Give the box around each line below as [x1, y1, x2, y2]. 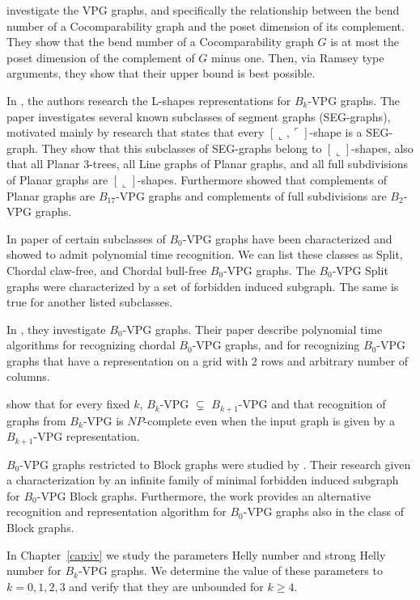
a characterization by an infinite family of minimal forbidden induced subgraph [6, 471, 399, 488]
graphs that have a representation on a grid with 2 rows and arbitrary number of [6, 352, 409, 369]
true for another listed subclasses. [6, 294, 173, 311]
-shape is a [309, 124, 363, 141]
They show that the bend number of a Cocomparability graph [6, 33, 314, 50]
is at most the [330, 33, 400, 50]
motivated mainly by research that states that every [6, 124, 265, 141]
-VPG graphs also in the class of [243, 503, 404, 520]
